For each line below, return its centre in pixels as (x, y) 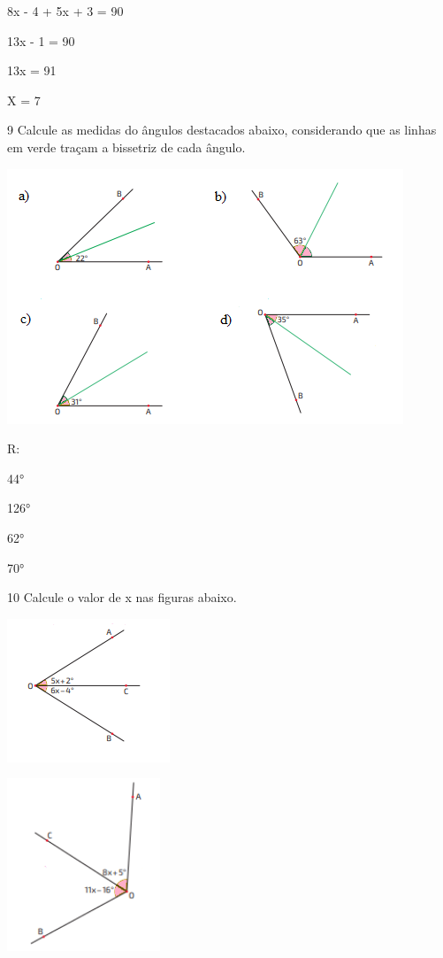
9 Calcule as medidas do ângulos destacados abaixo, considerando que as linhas (222, 130)
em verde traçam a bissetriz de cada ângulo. (126, 147)
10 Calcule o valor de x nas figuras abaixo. (122, 597)
